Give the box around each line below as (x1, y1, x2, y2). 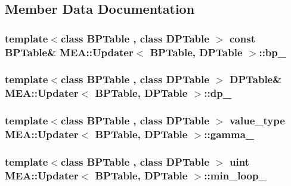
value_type (229, 113, 285, 128)
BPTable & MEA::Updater (5, 44, 134, 59)
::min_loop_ (204, 167, 267, 182)
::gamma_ (204, 127, 255, 142)
